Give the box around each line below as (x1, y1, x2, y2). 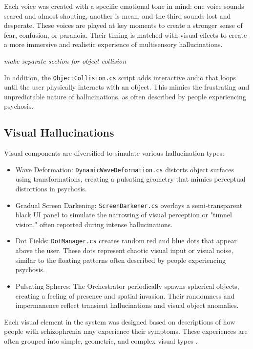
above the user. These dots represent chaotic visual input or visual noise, (15, 245, 233, 256)
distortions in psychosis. (15, 184, 87, 194)
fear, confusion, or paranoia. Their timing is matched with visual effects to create (4, 29, 247, 40)
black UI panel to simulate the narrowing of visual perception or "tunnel (15, 209, 232, 220)
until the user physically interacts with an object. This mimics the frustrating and (4, 82, 250, 92)
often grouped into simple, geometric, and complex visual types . (4, 335, 198, 346)
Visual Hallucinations (4, 125, 114, 140)
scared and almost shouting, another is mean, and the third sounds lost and (4, 10, 231, 21)
